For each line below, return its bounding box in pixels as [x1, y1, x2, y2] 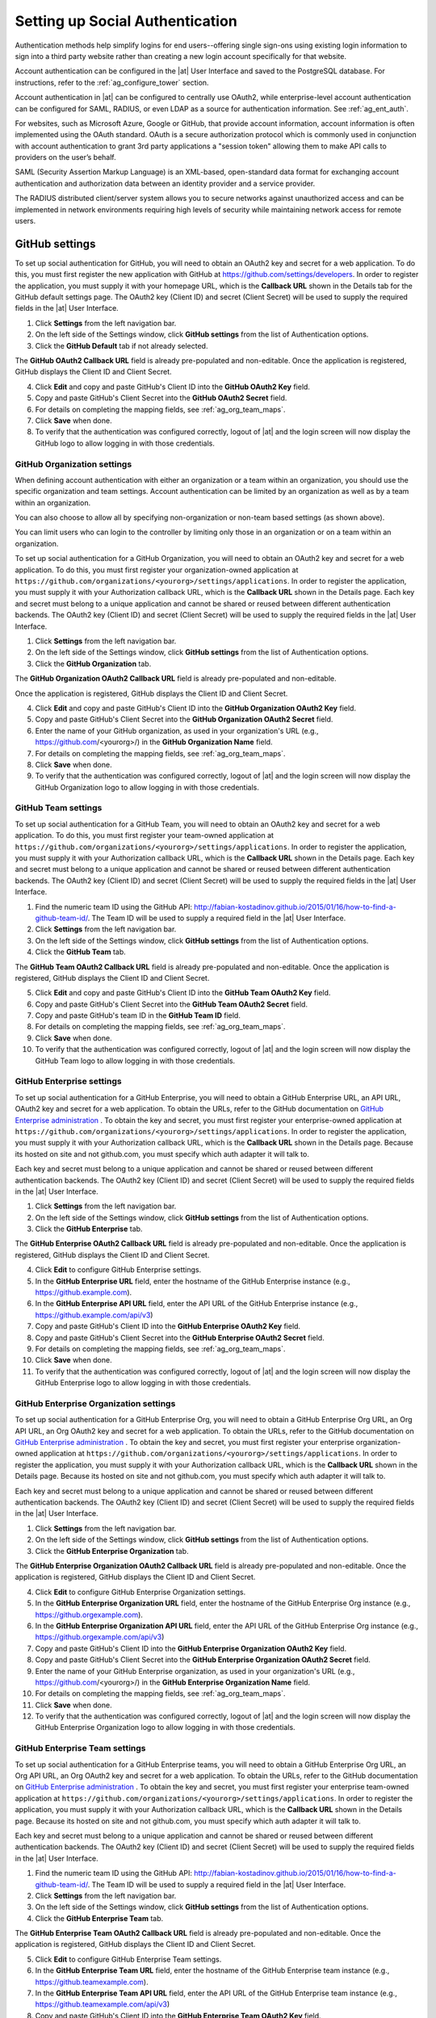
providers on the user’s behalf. [15, 153, 116, 162]
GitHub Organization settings [15, 458, 132, 470]
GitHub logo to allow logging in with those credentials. [35, 438, 216, 448]
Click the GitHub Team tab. [35, 947, 127, 957]
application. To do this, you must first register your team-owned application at [15, 831, 275, 840]
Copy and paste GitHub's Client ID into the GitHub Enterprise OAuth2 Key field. [35, 1321, 301, 1331]
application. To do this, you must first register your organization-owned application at [15, 565, 299, 575]
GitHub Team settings [15, 802, 103, 814]
